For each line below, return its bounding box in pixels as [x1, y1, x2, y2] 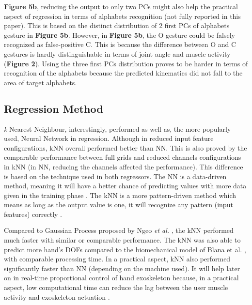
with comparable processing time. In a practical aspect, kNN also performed [4, 254, 231, 264]
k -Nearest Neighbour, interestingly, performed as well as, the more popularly [4, 123, 231, 134]
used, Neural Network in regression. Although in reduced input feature [4, 133, 214, 143]
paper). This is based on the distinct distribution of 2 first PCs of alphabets [4, 20, 230, 30]
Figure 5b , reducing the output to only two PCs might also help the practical [4, 1, 238, 11]
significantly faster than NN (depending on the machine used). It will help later [4, 263, 240, 273]
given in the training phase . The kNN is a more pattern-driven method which [4, 190, 236, 200]
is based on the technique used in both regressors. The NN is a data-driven [4, 171, 227, 181]
